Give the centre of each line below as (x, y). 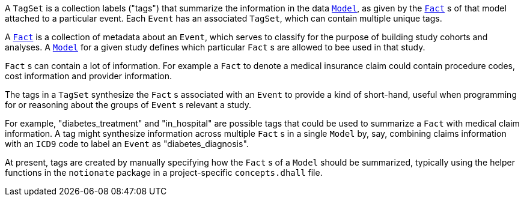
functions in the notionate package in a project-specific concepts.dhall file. (164, 172)
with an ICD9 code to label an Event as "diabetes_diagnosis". (127, 144)
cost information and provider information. (89, 76)
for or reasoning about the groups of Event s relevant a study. (128, 105)
